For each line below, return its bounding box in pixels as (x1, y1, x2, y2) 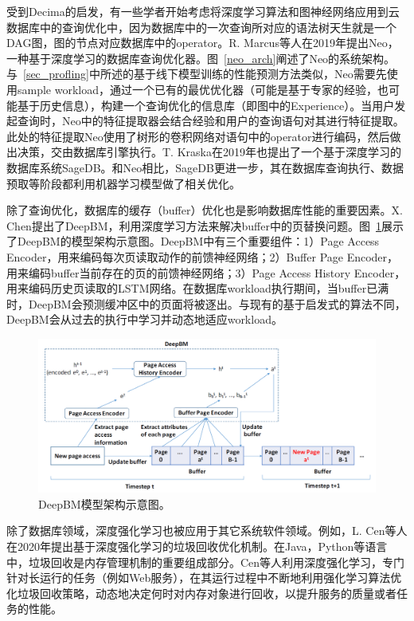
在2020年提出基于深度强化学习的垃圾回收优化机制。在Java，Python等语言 (6, 538, 388, 555)
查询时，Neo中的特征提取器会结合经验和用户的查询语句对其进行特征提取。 (17, 112, 404, 129)
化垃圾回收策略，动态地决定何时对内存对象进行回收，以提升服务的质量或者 (6, 584, 396, 601)
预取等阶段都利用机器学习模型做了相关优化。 (6, 175, 240, 191)
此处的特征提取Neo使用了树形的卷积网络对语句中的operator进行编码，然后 (6, 128, 390, 144)
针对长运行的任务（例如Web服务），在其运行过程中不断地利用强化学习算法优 (6, 569, 402, 586)
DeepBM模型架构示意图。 (38, 495, 170, 512)
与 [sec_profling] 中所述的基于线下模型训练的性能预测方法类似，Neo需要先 (6, 65, 387, 82)
